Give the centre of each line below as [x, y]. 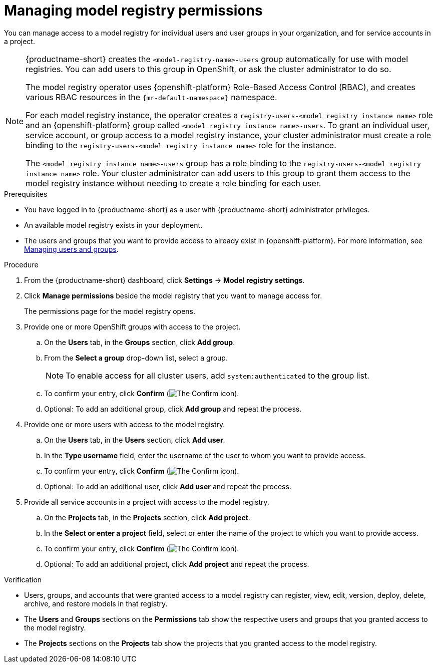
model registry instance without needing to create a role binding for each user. [173, 183]
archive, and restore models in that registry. [96, 603]
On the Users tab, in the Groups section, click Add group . [140, 342]
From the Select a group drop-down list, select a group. [136, 358]
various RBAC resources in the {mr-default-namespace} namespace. [151, 97]
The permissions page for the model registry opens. [110, 311]
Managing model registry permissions [133, 11]
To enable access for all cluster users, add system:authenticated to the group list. [217, 375]
